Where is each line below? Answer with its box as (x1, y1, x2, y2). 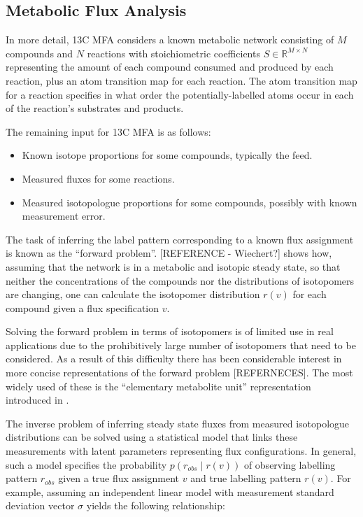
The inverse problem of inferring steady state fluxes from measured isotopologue (6, 416, 350, 430)
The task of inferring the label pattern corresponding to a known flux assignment (6, 232, 354, 246)
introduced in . (6, 392, 69, 407)
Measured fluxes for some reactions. (22, 171, 175, 185)
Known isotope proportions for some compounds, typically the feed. (22, 148, 313, 162)
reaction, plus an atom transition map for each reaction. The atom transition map (6, 73, 357, 87)
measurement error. (22, 208, 106, 223)
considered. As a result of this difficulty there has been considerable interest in (6, 351, 342, 366)
